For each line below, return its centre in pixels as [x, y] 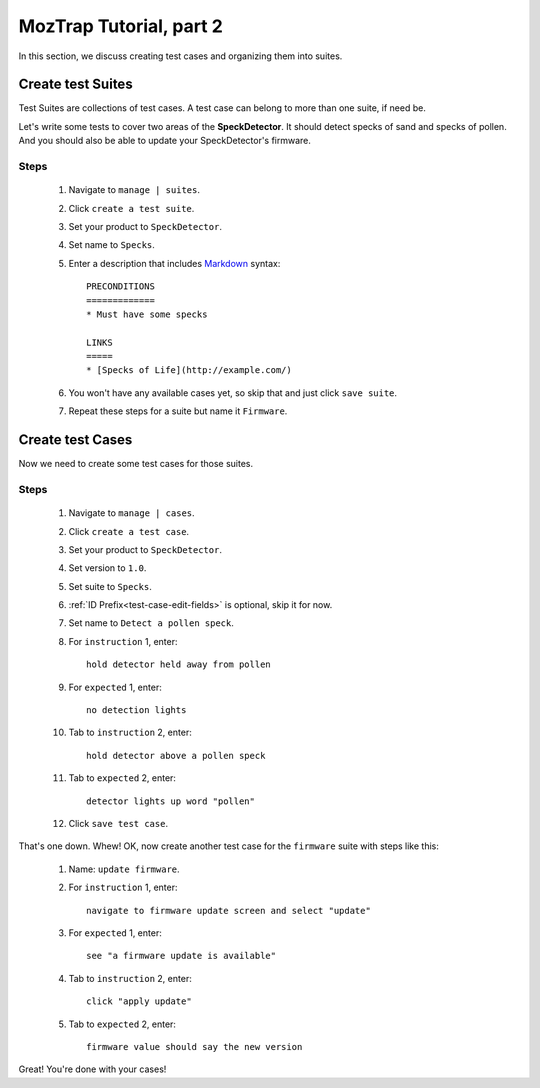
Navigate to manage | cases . [131, 513]
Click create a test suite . [131, 208]
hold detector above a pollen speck [176, 755]
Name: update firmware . [124, 869]
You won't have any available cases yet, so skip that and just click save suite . [233, 392]
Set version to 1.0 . [107, 568]
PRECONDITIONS [120, 286]
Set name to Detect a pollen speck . [151, 623]
